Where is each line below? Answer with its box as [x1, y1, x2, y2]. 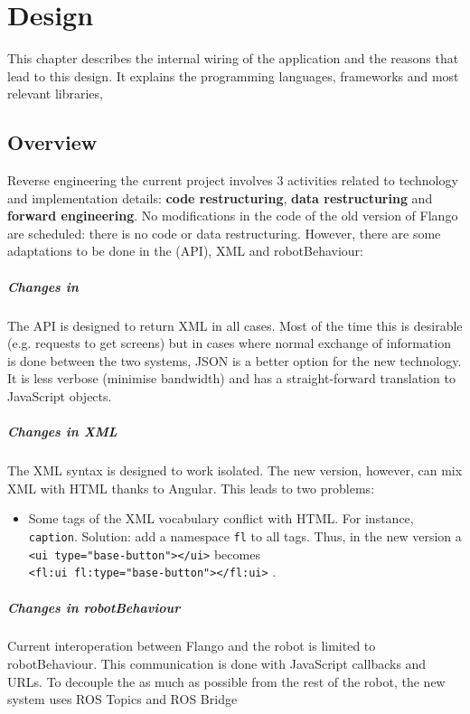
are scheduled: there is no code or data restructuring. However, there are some [7, 223, 441, 242]
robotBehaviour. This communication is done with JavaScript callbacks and [7, 654, 427, 673]
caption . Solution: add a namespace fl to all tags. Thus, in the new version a [28, 526, 462, 545]
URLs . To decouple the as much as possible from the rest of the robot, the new [7, 672, 446, 691]
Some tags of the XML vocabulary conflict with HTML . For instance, [28, 509, 414, 528]
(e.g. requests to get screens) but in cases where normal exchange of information [7, 334, 451, 352]
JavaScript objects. [7, 387, 112, 406]
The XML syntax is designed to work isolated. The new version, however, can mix [7, 461, 463, 480]
